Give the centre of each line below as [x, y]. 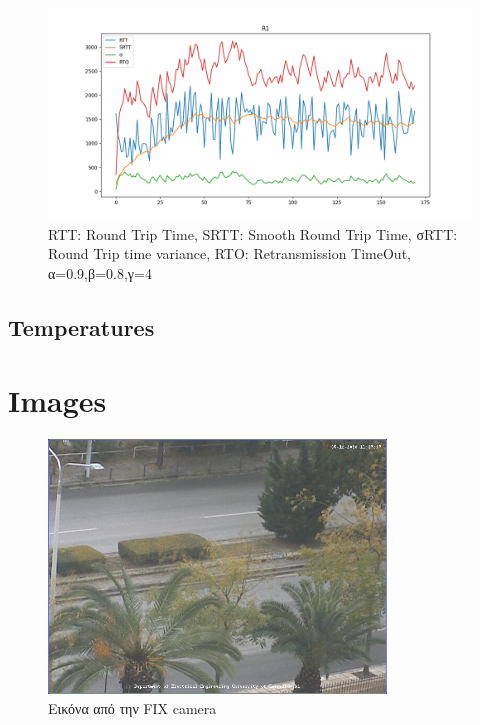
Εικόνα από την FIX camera [132, 707]
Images [57, 400]
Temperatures [81, 326]
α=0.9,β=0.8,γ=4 [100, 272]
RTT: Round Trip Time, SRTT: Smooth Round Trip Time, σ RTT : [253, 233]
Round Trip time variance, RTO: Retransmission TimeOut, [229, 253]
